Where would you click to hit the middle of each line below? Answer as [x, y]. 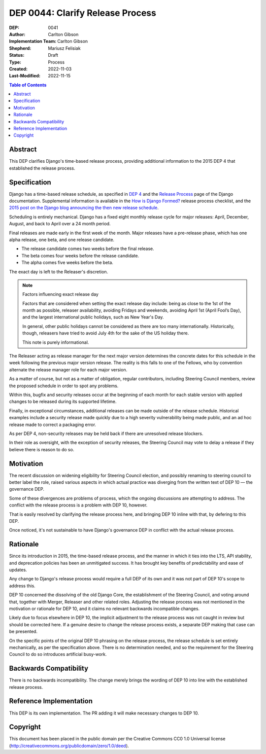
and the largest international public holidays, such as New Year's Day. [93, 317]
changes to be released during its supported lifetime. [63, 401]
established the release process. [42, 168]
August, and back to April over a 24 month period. [60, 224]
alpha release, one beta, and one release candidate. [62, 240]
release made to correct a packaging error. [52, 425]
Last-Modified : [25, 76]
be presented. [23, 632]
